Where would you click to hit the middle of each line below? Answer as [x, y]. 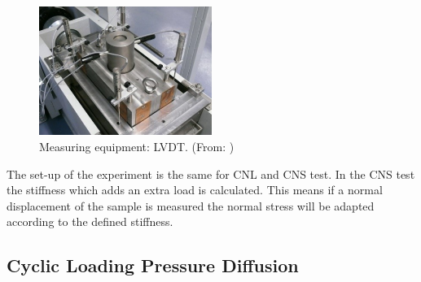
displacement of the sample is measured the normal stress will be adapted [191, 205]
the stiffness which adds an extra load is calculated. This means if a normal [195, 190]
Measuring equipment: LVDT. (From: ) [137, 147]
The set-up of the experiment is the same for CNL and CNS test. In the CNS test [211, 174]
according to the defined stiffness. [90, 221]
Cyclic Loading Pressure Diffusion [153, 265]
